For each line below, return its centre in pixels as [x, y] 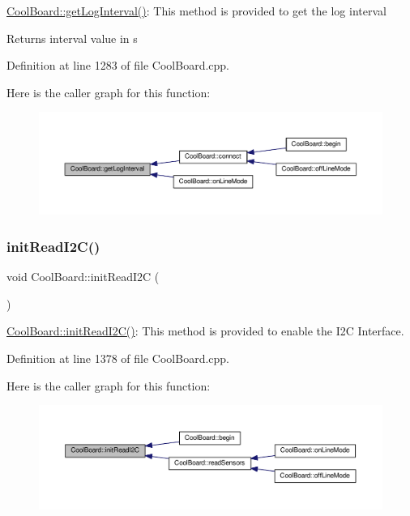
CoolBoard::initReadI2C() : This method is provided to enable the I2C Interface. [205, 331]
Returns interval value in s [72, 38]
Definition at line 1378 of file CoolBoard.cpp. [118, 358]
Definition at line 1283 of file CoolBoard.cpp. [118, 65]
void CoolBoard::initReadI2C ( [83, 277]
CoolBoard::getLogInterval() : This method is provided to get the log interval [196, 11]
